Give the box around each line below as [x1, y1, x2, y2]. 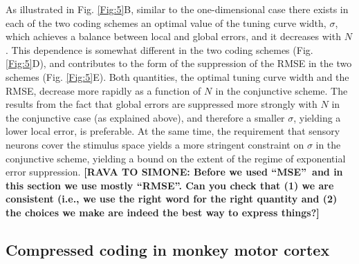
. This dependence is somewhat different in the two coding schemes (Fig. [6, 42, 313, 57]
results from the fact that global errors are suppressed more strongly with [6, 97, 317, 111]
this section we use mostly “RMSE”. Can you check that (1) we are [6, 178, 334, 192]
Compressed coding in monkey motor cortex [6, 238, 330, 260]
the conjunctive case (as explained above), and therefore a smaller [6, 110, 285, 124]
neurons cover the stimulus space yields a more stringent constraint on [6, 137, 304, 151]
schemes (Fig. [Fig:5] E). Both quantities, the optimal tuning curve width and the [6, 69, 349, 84]
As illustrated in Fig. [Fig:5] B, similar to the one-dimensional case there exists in [6, 2, 349, 16]
